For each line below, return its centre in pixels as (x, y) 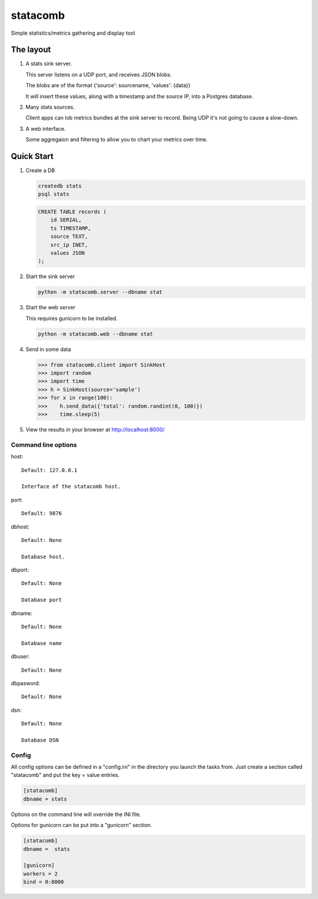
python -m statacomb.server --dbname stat (100, 292)
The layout (31, 50)
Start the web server (51, 308)
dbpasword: (26, 683)
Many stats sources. (50, 107)
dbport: (20, 570)
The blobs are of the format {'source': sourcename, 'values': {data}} (108, 85)
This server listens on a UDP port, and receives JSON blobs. (99, 74)
